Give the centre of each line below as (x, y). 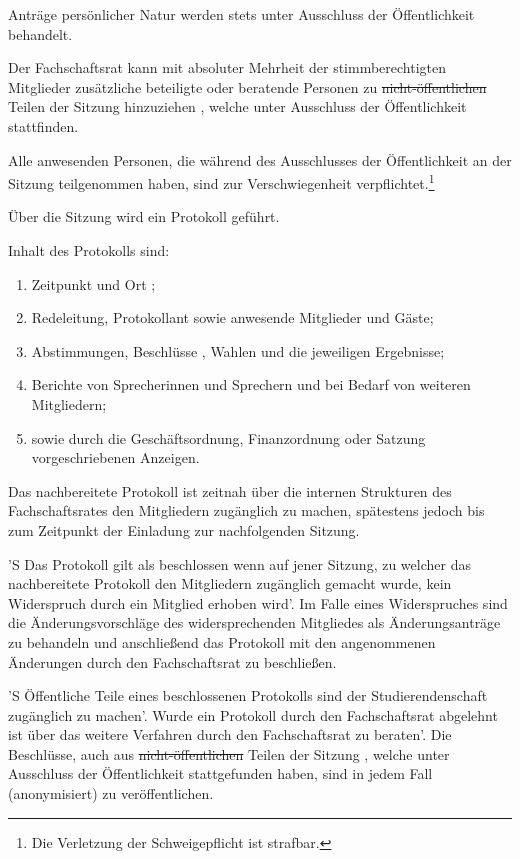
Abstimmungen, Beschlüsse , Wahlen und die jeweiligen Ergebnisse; (238, 350)
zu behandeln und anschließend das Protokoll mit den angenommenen (222, 641)
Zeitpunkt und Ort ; (93, 283)
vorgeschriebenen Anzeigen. (115, 457)
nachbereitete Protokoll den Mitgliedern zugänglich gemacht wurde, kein (230, 583)
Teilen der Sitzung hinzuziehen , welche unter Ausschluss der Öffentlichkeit (237, 106)
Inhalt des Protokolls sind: (89, 250)
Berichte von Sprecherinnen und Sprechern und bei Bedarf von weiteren (251, 384)
